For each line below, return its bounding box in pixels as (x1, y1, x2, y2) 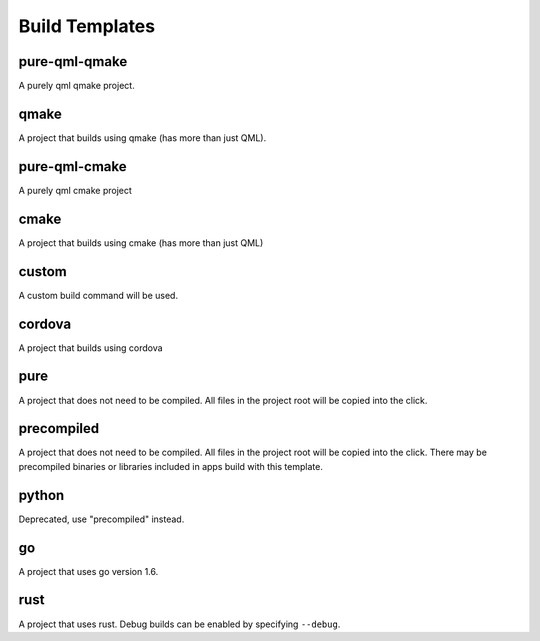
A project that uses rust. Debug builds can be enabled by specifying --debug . (18, 618, 341, 630)
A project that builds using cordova (18, 341, 164, 354)
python (18, 486, 65, 504)
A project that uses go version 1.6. (18, 565, 159, 577)
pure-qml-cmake (18, 158, 127, 175)
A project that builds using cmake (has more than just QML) (18, 236, 264, 249)
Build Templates (18, 15, 155, 37)
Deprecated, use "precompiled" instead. (18, 513, 185, 525)
